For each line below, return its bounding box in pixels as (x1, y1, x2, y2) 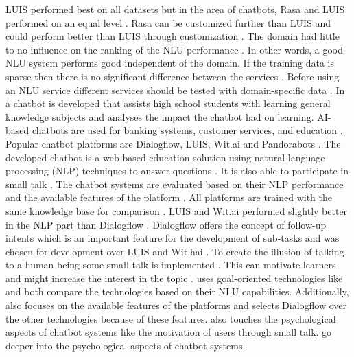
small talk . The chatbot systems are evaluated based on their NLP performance (5, 176, 344, 191)
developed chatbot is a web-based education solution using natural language (5, 150, 325, 164)
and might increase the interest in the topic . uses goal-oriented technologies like (5, 270, 343, 285)
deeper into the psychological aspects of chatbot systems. (5, 338, 246, 352)
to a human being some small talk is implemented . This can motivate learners (5, 257, 336, 272)
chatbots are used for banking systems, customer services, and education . (32, 123, 343, 137)
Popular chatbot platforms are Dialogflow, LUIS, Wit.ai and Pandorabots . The (5, 136, 341, 150)
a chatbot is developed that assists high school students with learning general (5, 96, 331, 111)
